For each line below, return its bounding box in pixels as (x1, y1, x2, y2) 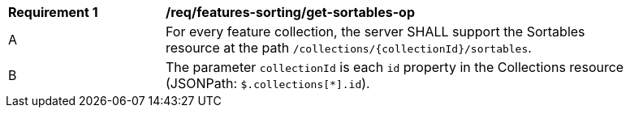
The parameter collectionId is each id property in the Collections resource (166, 59, 624, 75)
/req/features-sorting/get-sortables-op (166, 4, 416, 20)
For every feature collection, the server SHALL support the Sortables (166, 23, 585, 40)
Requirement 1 (8, 4, 98, 20)
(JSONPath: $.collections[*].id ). (166, 75, 370, 91)
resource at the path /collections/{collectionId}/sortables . (166, 40, 532, 56)
